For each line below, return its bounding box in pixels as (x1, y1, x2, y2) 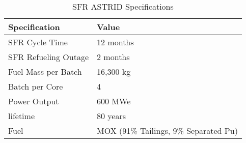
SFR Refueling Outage (8, 51, 89, 63)
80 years (97, 110, 126, 122)
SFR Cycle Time (8, 36, 68, 48)
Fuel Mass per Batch (8, 66, 82, 77)
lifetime (8, 110, 35, 122)
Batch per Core (8, 80, 63, 92)
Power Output (8, 95, 59, 107)
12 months (97, 36, 134, 48)
